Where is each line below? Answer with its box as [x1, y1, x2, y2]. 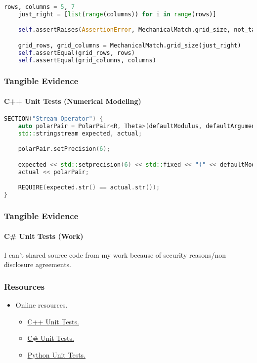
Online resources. [15, 300, 68, 310]
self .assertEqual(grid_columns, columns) [18, 56, 156, 64]
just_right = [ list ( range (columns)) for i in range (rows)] [18, 10, 216, 18]
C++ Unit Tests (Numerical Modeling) [4, 96, 141, 106]
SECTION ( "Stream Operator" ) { [4, 115, 103, 123]
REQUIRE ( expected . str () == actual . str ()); [18, 184, 160, 191]
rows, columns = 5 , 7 [4, 3, 75, 10]
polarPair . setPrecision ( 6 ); [18, 145, 110, 153]
